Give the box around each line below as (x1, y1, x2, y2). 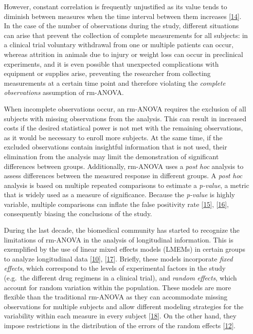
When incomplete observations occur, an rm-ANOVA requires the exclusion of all (4, 103, 246, 113)
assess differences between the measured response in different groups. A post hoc (4, 170, 243, 181)
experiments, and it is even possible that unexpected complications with (4, 58, 219, 69)
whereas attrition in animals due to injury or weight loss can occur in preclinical (4, 49, 243, 59)
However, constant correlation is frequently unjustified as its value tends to (4, 1, 227, 11)
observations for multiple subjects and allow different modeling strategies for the (4, 301, 244, 311)
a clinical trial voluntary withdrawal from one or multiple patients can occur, (4, 39, 234, 50)
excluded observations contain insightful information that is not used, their (4, 142, 227, 152)
